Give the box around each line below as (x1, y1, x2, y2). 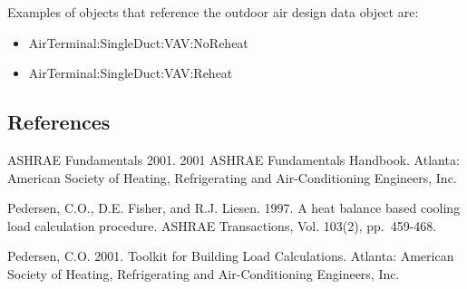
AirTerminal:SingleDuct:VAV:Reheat (28, 63, 233, 82)
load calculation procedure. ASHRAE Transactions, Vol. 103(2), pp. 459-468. (7, 216, 437, 235)
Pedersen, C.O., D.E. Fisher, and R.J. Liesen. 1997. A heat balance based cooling (7, 198, 461, 217)
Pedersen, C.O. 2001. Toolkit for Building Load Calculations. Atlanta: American (7, 246, 454, 265)
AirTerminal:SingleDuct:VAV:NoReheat (28, 33, 248, 52)
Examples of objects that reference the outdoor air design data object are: (7, 3, 419, 21)
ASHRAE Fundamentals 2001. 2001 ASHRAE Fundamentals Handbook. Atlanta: (7, 149, 460, 169)
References (7, 108, 111, 136)
